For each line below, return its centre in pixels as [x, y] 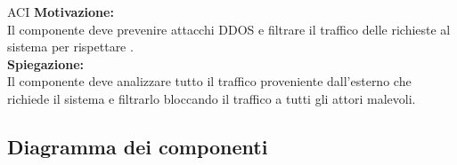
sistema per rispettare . [70, 47]
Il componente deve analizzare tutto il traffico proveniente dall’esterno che [209, 81]
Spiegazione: [46, 63]
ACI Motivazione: [61, 12]
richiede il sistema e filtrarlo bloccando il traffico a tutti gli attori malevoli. [212, 98]
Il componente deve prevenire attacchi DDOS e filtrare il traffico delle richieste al [229, 29]
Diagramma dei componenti [138, 146]
